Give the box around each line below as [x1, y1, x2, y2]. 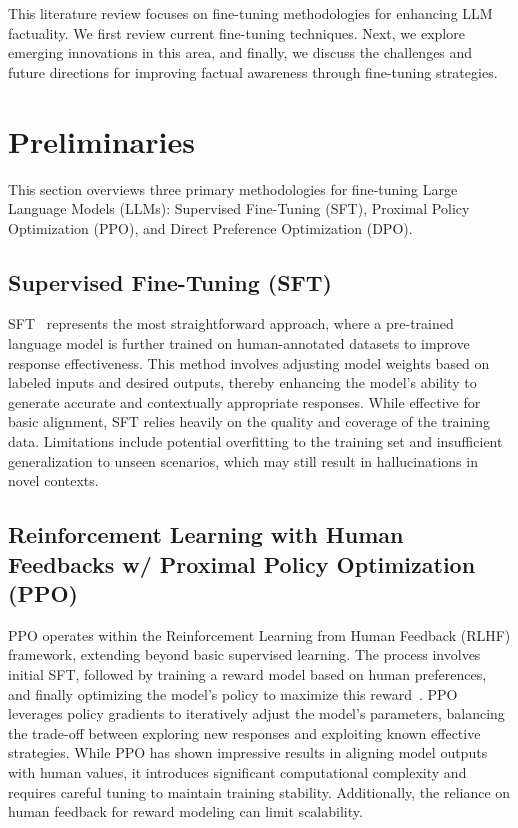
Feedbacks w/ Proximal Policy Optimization [8, 548, 476, 579]
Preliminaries [8, 120, 195, 161]
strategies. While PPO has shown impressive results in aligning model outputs [8, 742, 488, 763]
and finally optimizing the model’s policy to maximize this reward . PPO [8, 683, 458, 704]
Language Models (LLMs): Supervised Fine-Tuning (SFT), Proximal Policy [8, 198, 470, 219]
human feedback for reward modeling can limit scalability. [8, 801, 363, 822]
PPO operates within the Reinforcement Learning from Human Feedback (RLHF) [8, 624, 511, 645]
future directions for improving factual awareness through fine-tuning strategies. [8, 61, 498, 82]
